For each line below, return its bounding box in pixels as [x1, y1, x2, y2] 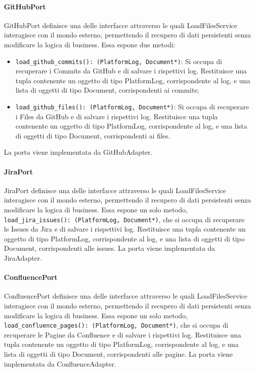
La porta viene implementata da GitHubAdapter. [4, 147, 153, 157]
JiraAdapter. [4, 253, 42, 263]
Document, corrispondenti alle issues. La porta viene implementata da [4, 243, 215, 253]
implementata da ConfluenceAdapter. [4, 358, 116, 369]
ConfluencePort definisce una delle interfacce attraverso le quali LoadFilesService [4, 291, 248, 301]
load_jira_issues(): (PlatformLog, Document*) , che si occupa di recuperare [4, 214, 245, 224]
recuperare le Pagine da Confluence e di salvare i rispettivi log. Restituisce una [4, 329, 241, 339]
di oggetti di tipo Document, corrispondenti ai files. [15, 130, 170, 140]
